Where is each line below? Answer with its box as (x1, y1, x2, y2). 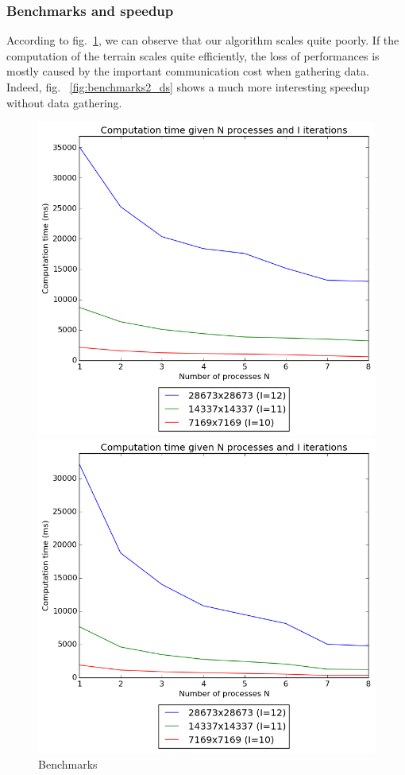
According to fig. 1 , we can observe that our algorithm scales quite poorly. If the (6, 32, 399, 48)
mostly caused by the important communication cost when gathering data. (6, 63, 369, 79)
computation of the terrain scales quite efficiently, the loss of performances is (6, 47, 380, 64)
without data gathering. (6, 94, 122, 110)
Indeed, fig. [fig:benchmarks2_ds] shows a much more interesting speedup (6, 79, 370, 95)
